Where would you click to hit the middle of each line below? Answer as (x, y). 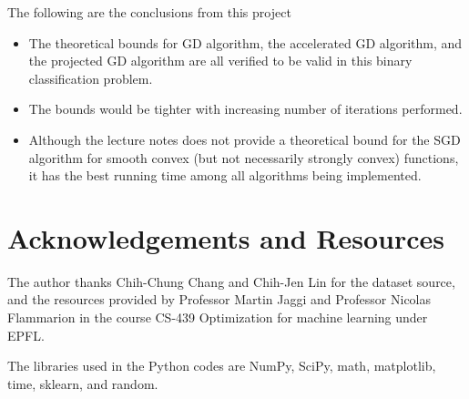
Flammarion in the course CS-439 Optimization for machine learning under (218, 317)
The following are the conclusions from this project (149, 12)
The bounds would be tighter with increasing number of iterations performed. (245, 109)
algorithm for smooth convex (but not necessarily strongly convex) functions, (244, 157)
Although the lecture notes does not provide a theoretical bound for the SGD (245, 139)
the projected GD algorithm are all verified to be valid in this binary (220, 61)
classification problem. (91, 78)
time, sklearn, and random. (83, 383)
